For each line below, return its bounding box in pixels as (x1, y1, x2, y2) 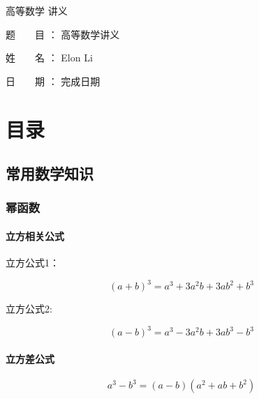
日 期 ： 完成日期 (6, 73, 101, 88)
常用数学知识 (6, 163, 94, 184)
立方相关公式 (6, 228, 64, 243)
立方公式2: (6, 301, 52, 316)
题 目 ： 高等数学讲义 (6, 27, 120, 41)
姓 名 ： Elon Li (6, 50, 93, 65)
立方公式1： (6, 255, 59, 270)
